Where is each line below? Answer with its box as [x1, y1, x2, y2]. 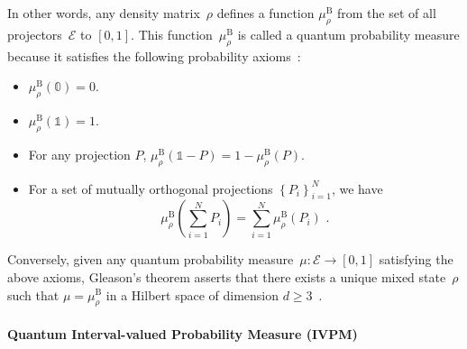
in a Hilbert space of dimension [105, 285, 279, 304]
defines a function [216, 4, 315, 22]
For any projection [28, 144, 131, 163]
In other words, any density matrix [7, 4, 200, 22]
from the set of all [337, 4, 436, 22]
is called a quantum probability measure [237, 24, 460, 43]
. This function [131, 24, 213, 43]
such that [7, 285, 60, 304]
